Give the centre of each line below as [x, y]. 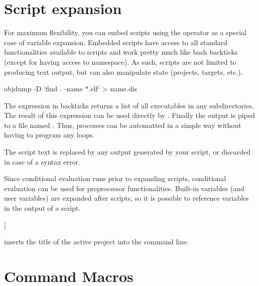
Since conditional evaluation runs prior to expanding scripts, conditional [115, 178]
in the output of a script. [42, 208]
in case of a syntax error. [42, 161]
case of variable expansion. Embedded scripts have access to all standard [116, 42]
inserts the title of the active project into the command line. [97, 242]
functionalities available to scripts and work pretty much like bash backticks [121, 52]
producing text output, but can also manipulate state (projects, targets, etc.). [123, 71]
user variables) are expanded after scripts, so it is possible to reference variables [126, 198]
